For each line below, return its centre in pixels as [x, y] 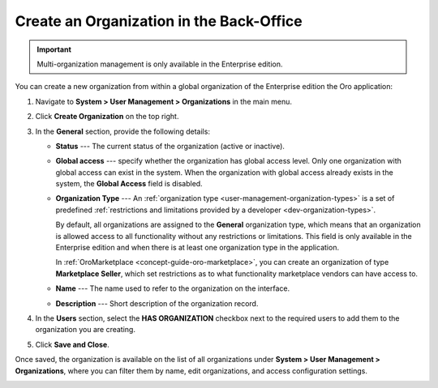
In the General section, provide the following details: [123, 131]
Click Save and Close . [72, 344]
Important [54, 49]
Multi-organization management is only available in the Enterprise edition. [160, 64]
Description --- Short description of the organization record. [157, 303]
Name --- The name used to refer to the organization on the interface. [173, 288]
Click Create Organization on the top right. [107, 117]
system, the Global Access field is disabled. [129, 184]
